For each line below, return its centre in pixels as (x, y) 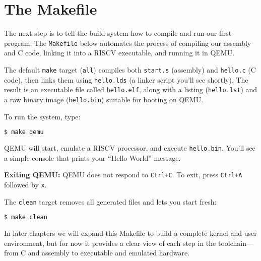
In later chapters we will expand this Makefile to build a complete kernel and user (130, 233)
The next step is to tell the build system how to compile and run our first (118, 33)
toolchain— (236, 243)
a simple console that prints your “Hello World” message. (92, 157)
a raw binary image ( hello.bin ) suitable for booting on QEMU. (104, 99)
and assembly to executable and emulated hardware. (109, 253)
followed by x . (25, 184)
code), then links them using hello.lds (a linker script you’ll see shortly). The (126, 79)
